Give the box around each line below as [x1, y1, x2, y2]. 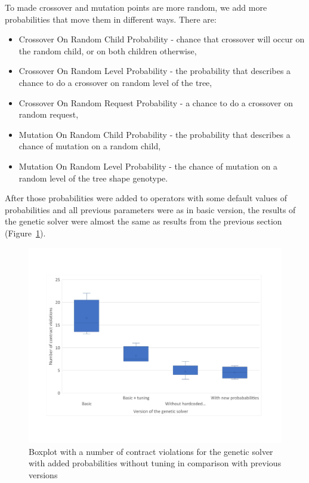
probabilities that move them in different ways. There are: [5, 13, 217, 25]
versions [29, 468, 58, 481]
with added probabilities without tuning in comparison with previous [29, 457, 282, 469]
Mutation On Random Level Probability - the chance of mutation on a [18, 159, 277, 172]
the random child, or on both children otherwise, [18, 44, 197, 57]
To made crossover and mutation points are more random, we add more [5, 1, 267, 13]
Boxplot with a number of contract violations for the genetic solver [29, 445, 273, 457]
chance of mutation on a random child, [18, 140, 161, 152]
